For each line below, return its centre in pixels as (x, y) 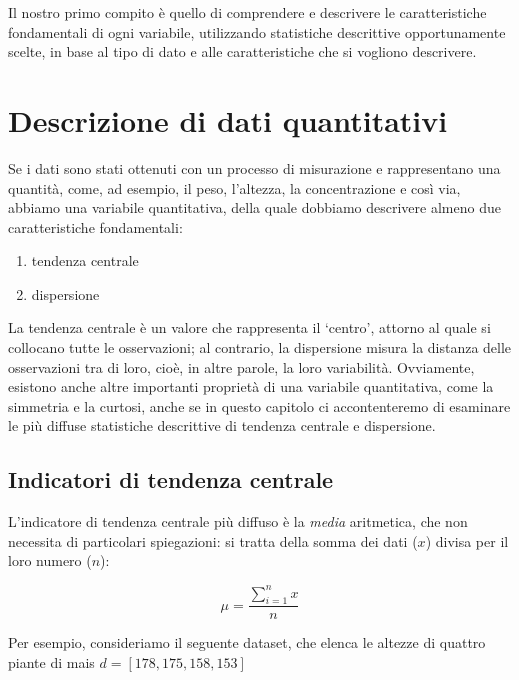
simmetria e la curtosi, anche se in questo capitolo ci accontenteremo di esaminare (259, 405)
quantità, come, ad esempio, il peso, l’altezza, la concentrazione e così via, (234, 187)
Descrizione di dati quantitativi (228, 119)
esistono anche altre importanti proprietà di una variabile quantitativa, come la (251, 386)
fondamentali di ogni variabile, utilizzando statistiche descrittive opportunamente (257, 31)
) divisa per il (467, 540)
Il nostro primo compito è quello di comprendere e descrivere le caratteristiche (247, 12)
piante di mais (51, 661)
